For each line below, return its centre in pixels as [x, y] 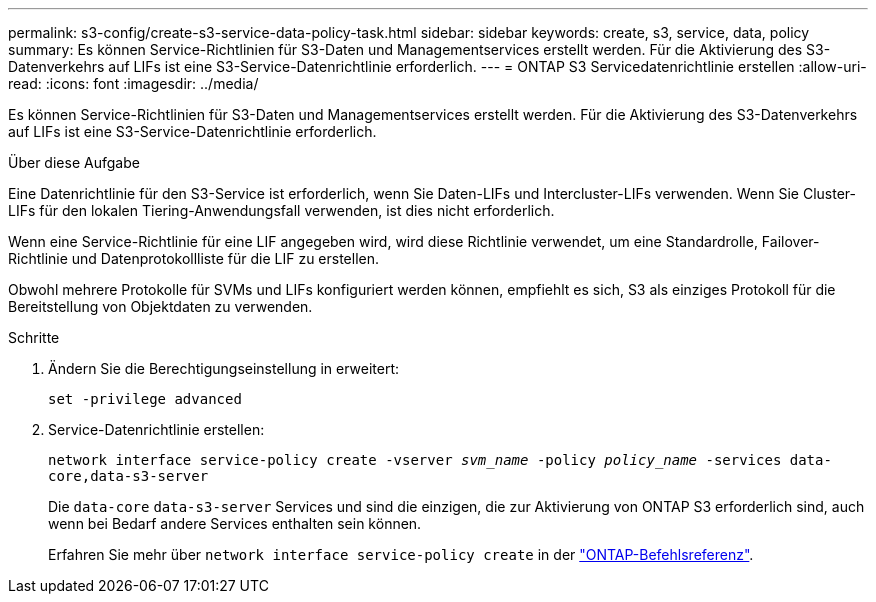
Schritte [34, 337]
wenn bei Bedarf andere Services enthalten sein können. [235, 523]
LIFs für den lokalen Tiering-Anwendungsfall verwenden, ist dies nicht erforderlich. [281, 210]
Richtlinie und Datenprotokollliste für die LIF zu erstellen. [194, 258]
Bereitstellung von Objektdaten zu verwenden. [160, 306]
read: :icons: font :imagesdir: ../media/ [133, 83]
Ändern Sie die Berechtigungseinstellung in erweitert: [224, 368]
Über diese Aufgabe [74, 162]
